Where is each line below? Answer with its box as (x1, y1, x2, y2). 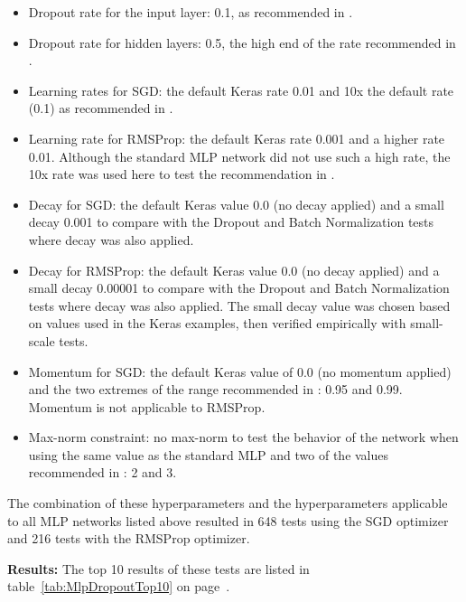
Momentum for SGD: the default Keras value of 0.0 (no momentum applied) (28, 362, 452, 381)
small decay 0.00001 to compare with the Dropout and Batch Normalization (28, 278, 450, 297)
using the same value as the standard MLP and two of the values (28, 445, 389, 464)
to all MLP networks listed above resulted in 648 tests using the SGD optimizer (7, 511, 449, 530)
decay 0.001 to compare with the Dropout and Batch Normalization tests (28, 212, 434, 231)
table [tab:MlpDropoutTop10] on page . (7, 577, 230, 596)
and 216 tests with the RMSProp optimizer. (7, 529, 250, 548)
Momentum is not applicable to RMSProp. (28, 397, 266, 416)
